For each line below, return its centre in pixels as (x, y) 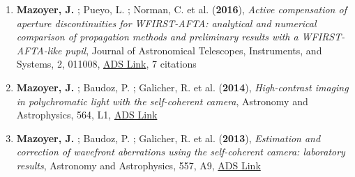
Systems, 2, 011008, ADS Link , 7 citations (106, 64)
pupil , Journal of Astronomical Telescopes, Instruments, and (194, 50)
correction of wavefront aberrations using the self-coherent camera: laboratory (181, 152)
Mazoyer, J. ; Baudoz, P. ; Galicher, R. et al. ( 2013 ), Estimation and (168, 138)
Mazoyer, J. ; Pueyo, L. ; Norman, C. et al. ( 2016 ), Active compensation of (181, 9)
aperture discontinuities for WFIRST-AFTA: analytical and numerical (166, 23)
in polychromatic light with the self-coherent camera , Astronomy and (162, 101)
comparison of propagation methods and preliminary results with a (157, 37)
